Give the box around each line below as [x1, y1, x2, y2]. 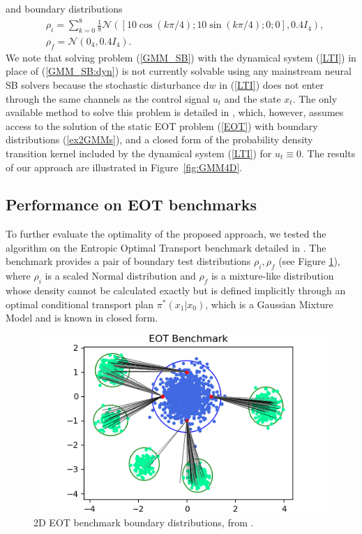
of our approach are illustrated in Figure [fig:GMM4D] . [6, 159, 243, 174]
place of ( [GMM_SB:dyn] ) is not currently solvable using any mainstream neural [6, 64, 352, 78]
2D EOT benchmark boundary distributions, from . [33, 514, 254, 529]
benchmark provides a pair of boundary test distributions [6, 254, 251, 268]
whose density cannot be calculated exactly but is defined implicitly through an [6, 283, 346, 298]
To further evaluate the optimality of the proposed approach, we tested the [6, 226, 326, 241]
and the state [224, 91, 281, 106]
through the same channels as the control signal [6, 91, 210, 106]
